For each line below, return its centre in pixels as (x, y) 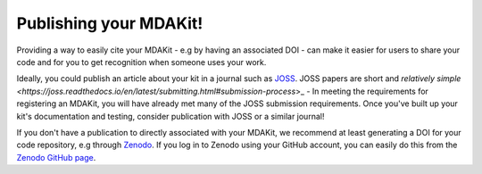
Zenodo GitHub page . (56, 157)
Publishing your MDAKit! (110, 23)
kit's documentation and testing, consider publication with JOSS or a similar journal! (170, 116)
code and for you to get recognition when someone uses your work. (141, 62)
